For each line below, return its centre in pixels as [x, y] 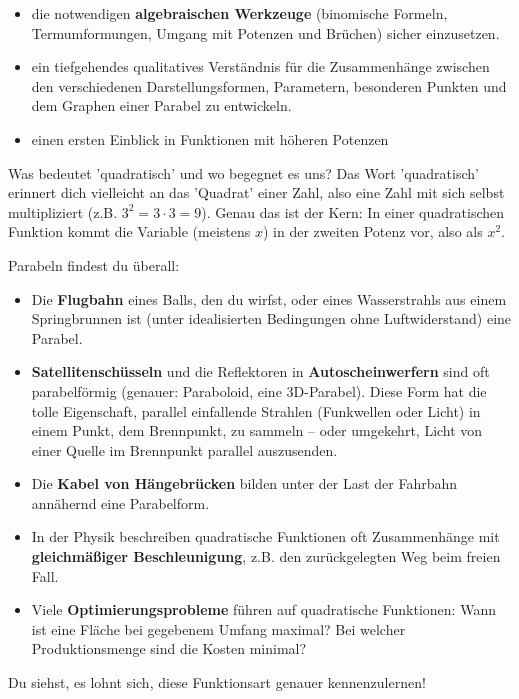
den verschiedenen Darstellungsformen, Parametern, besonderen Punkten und [269, 85]
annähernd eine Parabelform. [120, 502]
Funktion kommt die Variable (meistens [129, 231]
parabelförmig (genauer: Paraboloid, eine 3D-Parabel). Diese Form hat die [259, 390]
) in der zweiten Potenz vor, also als [372, 231]
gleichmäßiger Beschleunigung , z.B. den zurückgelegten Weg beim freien [266, 556]
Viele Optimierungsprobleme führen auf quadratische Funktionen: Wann [263, 609]
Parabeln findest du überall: [94, 264]
